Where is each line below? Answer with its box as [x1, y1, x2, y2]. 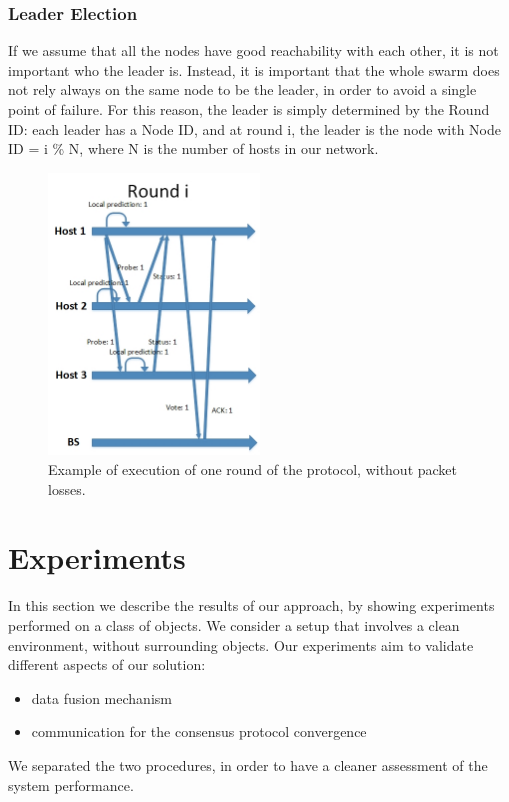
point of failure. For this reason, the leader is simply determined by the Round [8, 99, 490, 119]
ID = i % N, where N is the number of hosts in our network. [8, 138, 379, 159]
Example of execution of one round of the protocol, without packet [48, 459, 458, 480]
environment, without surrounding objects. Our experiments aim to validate [8, 634, 474, 655]
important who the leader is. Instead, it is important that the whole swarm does [8, 59, 500, 80]
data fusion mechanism [31, 687, 172, 708]
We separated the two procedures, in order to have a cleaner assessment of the [8, 754, 488, 775]
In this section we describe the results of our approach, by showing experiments [8, 595, 495, 616]
